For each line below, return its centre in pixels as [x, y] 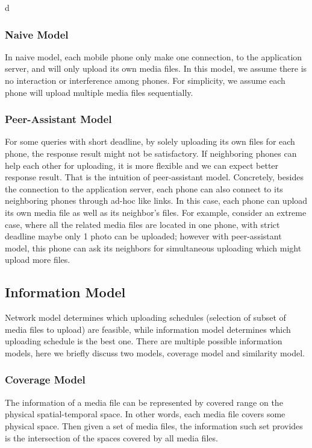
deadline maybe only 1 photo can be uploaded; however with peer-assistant [143, 236]
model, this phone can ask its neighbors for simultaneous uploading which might [153, 248]
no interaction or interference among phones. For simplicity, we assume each [145, 80]
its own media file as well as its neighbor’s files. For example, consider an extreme [156, 212]
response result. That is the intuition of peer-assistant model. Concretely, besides [154, 177]
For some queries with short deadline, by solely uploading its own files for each [150, 141]
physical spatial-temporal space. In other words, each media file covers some [145, 414]
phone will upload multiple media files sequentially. [99, 92]
